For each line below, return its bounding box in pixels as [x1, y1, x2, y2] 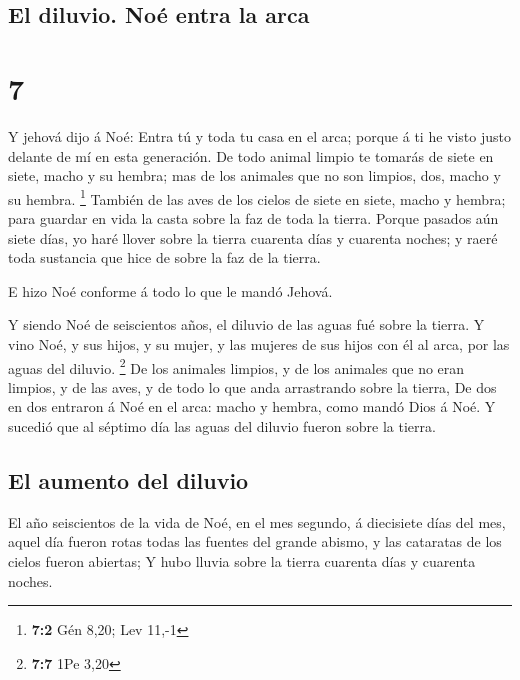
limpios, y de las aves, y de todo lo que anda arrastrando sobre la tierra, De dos [8, 376, 497, 397]
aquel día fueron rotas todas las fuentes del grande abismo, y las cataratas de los [8, 531, 502, 552]
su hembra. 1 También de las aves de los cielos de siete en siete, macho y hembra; [8, 185, 506, 209]
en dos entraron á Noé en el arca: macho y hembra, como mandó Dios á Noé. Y [8, 396, 496, 417]
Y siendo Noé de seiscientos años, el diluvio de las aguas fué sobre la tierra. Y [8, 314, 485, 335]
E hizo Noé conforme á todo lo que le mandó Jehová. [8, 280, 333, 301]
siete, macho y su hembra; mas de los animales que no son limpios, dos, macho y [8, 165, 501, 186]
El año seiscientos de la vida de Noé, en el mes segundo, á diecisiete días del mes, [8, 511, 506, 532]
